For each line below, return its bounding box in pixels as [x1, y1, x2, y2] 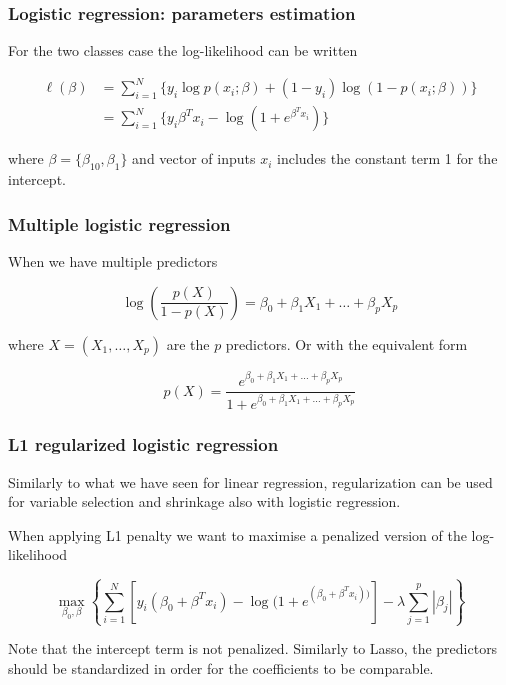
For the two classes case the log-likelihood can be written [8, 40, 358, 61]
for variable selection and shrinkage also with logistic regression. [8, 491, 401, 512]
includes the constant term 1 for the [277, 148, 498, 169]
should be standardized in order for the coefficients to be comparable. [8, 657, 434, 678]
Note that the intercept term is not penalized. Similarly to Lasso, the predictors [8, 638, 498, 659]
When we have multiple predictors [8, 250, 218, 271]
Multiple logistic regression [8, 211, 231, 236]
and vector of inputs [132, 148, 256, 169]
